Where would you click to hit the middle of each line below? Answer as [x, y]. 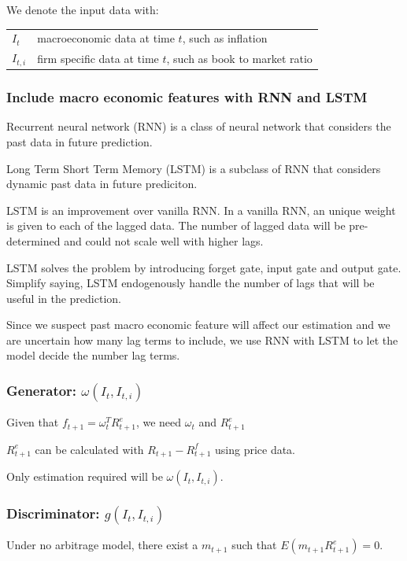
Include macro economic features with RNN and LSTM [187, 97]
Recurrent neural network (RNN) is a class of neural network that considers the [199, 126]
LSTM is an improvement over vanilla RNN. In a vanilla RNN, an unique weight [201, 210]
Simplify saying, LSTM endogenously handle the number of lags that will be [191, 283]
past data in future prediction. [80, 141]
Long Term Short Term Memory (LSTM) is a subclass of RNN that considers [194, 168]
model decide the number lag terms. [93, 355]
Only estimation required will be [85, 476]
